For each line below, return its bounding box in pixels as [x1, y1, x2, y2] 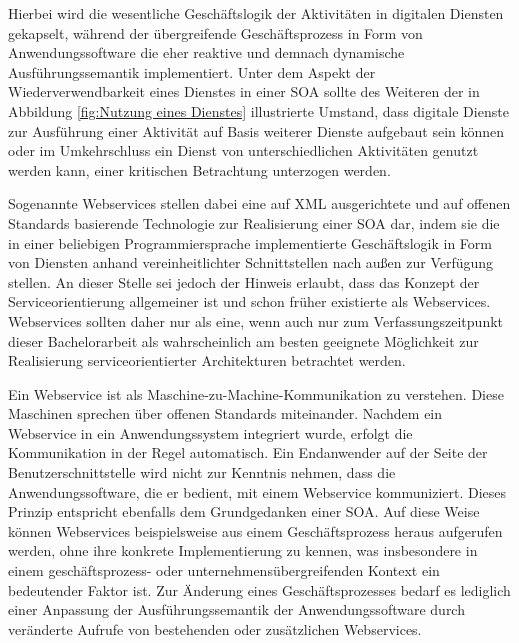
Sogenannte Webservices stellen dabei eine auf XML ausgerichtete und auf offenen [8, 193, 511, 214]
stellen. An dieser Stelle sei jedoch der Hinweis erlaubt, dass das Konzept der [8, 271, 480, 292]
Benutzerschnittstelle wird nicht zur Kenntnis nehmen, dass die [8, 462, 396, 483]
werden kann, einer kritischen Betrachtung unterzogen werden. [8, 159, 391, 180]
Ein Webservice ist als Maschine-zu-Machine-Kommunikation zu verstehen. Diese [8, 383, 504, 404]
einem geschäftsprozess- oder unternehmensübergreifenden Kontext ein [8, 560, 440, 581]
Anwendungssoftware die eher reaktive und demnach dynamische [8, 42, 405, 63]
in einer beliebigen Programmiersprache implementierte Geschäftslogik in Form [8, 232, 492, 253]
